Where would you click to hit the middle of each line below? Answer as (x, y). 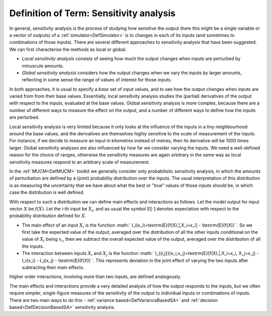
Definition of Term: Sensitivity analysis (92, 13)
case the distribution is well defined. (47, 192)
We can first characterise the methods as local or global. (68, 49)
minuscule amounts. (43, 66)
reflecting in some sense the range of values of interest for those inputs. (97, 80)
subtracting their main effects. (53, 268)
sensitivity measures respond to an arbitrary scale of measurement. (80, 162)
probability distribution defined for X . (48, 216)
